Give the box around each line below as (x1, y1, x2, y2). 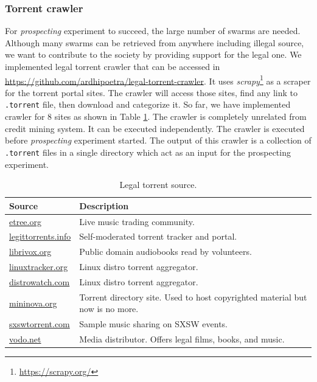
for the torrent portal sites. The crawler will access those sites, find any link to (5, 86, 298, 99)
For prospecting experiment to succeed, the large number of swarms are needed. (5, 24, 301, 37)
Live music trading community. (79, 215, 195, 227)
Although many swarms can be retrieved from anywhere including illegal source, (5, 36, 304, 49)
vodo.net (9, 333, 41, 346)
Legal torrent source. (119, 178, 197, 191)
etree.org (9, 215, 41, 227)
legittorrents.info (9, 230, 71, 243)
